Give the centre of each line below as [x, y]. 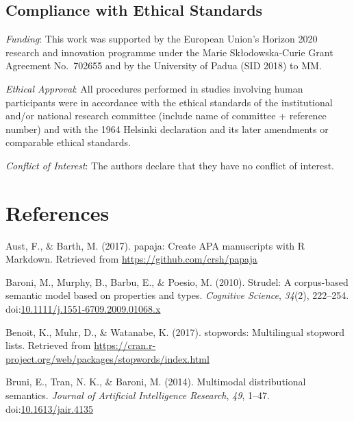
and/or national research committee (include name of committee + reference [166, 116]
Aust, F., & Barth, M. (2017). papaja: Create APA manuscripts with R [155, 245]
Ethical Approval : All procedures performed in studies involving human [154, 88]
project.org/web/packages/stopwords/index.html [108, 358]
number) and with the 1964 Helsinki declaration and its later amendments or [167, 129]
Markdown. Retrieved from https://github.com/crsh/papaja [131, 259]
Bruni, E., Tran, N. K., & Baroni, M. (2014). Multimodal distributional [156, 382]
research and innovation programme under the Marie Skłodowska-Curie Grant [169, 52]
